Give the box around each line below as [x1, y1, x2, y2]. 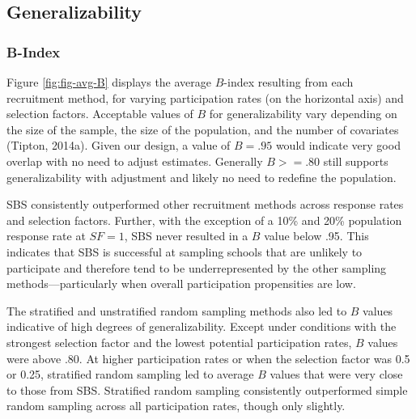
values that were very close [270, 366, 403, 383]
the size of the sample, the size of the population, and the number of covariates [6, 121, 399, 138]
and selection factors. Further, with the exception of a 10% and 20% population [6, 211, 402, 228]
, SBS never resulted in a [124, 227, 248, 244]
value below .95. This [264, 227, 369, 244]
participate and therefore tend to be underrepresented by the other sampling [6, 259, 387, 276]
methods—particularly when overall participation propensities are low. [6, 275, 356, 292]
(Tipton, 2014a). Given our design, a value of [6, 137, 231, 154]
